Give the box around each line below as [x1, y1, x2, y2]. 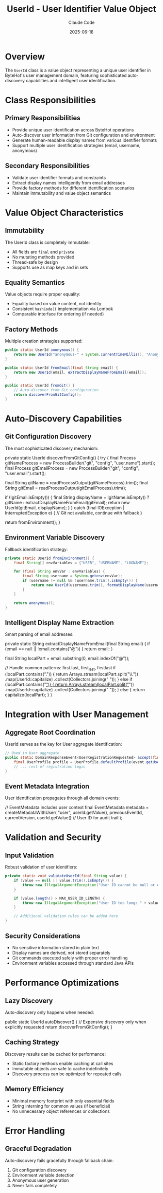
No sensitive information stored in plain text [12, 944, 99, 950]
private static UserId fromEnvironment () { [5, 556, 95, 561]
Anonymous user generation [12, 1177, 69, 1183]
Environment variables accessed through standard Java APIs [12, 960, 134, 966]
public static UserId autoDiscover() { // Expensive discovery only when [5, 1019, 147, 1025]
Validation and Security [5, 832, 102, 843]
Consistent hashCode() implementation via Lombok [12, 306, 113, 312]
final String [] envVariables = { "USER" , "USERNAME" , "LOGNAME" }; [14, 560, 149, 565]
